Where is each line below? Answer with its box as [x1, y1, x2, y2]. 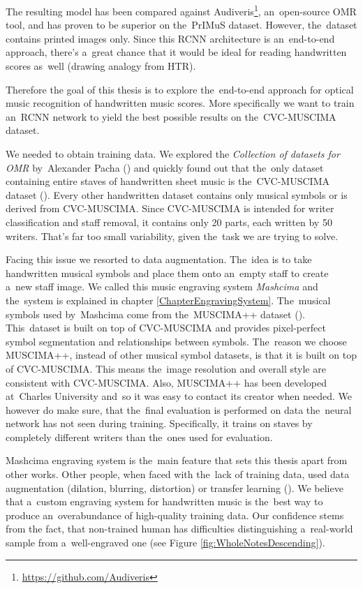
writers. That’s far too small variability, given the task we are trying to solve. [6, 228, 339, 243]
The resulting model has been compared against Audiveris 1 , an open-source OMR [6, 2, 357, 18]
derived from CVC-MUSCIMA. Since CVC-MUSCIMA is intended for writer [6, 201, 334, 216]
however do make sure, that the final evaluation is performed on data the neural [6, 402, 352, 417]
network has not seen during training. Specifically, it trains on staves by [6, 416, 313, 431]
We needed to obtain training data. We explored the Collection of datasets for [6, 147, 340, 161]
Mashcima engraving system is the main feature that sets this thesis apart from [6, 453, 348, 468]
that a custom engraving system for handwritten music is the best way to [6, 494, 323, 509]
